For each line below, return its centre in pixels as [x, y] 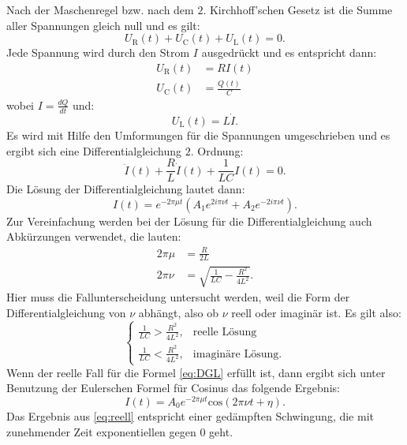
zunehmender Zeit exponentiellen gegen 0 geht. [120, 431]
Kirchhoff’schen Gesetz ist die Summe [301, 9]
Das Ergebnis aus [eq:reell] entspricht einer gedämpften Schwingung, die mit [190, 415]
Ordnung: [220, 150]
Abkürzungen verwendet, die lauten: [94, 236]
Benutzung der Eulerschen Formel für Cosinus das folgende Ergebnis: [173, 388]
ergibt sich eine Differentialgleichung [94, 150]
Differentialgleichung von [66, 312]
